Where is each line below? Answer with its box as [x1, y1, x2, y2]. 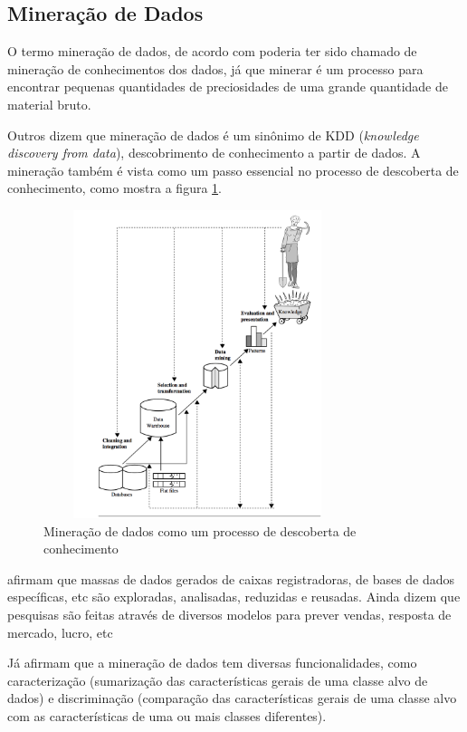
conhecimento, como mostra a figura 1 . [7, 178, 222, 197]
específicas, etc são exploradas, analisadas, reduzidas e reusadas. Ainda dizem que [7, 587, 461, 606]
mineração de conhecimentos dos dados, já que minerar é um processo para [7, 59, 424, 78]
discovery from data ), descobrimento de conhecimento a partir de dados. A [7, 143, 421, 162]
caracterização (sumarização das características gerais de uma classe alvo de [7, 670, 428, 689]
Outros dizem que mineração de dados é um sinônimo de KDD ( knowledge [7, 125, 419, 144]
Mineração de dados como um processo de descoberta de [43, 521, 357, 540]
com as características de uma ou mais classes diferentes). [7, 707, 327, 726]
